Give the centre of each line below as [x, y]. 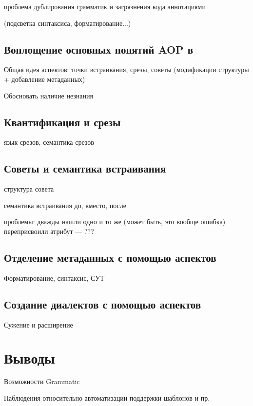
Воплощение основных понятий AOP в [99, 49]
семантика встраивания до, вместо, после [65, 205]
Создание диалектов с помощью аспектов [103, 304]
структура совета [29, 189]
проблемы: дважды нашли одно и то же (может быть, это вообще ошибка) [115, 222]
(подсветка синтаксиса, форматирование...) [68, 23]
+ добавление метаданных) [45, 79]
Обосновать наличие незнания [49, 95]
